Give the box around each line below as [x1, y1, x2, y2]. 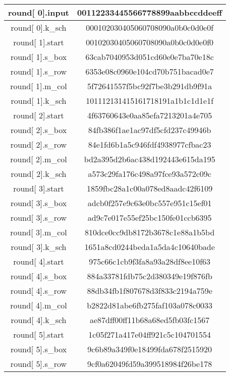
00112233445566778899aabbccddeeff [77, 7, 222, 18]
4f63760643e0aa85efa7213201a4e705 [87, 109, 212, 121]
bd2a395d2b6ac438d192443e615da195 [84, 153, 215, 165]
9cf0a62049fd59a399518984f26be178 [87, 358, 212, 369]
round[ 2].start [13, 109, 64, 121]
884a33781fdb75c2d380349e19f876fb [87, 270, 212, 282]
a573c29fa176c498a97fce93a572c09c [88, 168, 211, 179]
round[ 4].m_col [10, 299, 67, 311]
